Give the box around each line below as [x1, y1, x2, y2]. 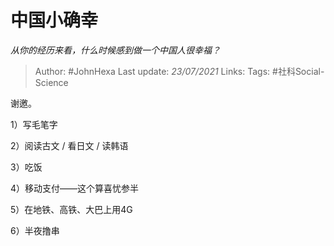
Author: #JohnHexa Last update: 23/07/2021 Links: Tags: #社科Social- [34, 65, 325, 77]
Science [34, 76, 69, 88]
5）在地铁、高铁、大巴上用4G [10, 203, 133, 215]
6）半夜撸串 [10, 224, 60, 236]
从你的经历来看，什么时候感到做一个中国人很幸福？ [10, 44, 221, 56]
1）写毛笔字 [10, 118, 58, 130]
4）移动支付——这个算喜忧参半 [10, 182, 140, 194]
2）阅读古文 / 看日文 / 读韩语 [10, 139, 129, 151]
